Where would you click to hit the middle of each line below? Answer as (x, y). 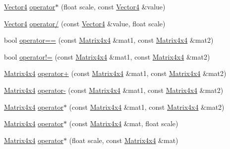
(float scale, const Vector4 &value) (113, 6)
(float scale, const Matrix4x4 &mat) (124, 140)
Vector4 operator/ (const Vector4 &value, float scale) (85, 23)
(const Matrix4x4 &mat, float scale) (124, 123)
